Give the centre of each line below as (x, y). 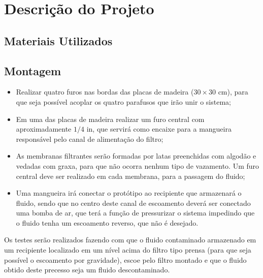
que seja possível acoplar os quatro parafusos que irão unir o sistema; (123, 101)
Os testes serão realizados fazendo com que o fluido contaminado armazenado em (130, 240)
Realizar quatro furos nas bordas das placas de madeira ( (105, 92)
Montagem (33, 70)
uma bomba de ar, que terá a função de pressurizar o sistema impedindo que (135, 213)
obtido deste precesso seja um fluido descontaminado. (87, 270)
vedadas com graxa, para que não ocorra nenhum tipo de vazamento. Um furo (138, 165)
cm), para (233, 92)
